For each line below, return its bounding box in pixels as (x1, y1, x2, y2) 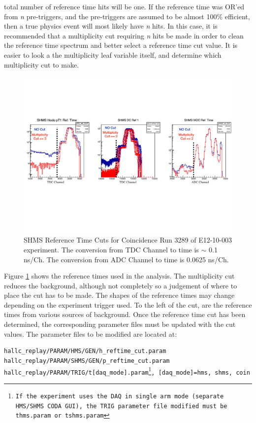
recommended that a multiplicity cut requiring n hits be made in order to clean (4, 30, 244, 40)
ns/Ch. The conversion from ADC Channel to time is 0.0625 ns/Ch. (24, 254, 229, 264)
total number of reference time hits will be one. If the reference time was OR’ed (4, 1, 245, 11)
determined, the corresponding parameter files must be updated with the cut (4, 319, 236, 329)
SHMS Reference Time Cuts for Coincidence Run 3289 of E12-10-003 (24, 235, 232, 245)
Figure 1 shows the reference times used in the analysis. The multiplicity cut (4, 271, 235, 281)
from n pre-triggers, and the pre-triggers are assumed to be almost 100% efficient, (4, 11, 250, 21)
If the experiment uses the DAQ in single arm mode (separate (15, 392, 224, 400)
